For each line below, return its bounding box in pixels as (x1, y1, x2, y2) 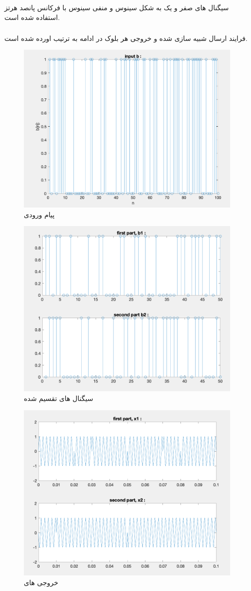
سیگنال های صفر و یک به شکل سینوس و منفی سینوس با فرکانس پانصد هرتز (4, 2, 229, 13)
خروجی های (24, 577, 58, 587)
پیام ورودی (24, 209, 55, 219)
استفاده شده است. (4, 12, 60, 22)
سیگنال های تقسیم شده (24, 393, 93, 403)
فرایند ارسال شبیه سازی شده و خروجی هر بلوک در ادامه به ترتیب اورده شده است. (4, 33, 248, 43)
